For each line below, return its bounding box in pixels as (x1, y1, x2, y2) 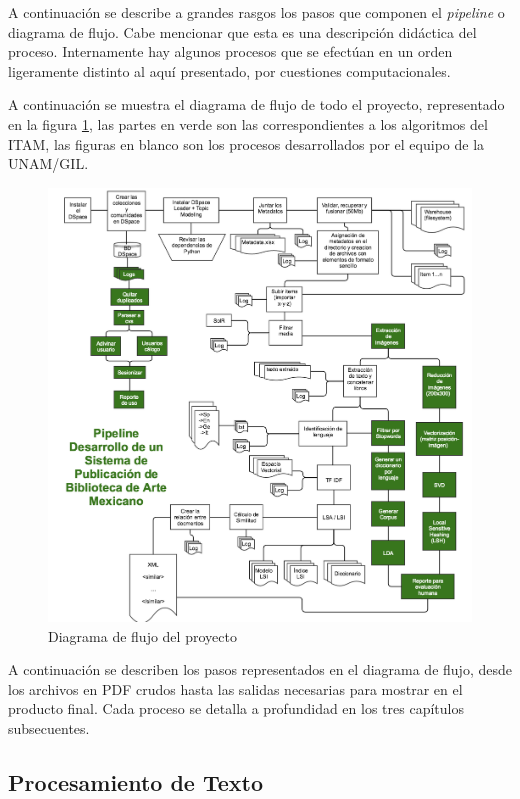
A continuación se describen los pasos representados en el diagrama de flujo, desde (8, 659, 512, 680)
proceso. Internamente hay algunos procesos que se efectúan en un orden (8, 41, 453, 62)
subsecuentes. (8, 717, 90, 738)
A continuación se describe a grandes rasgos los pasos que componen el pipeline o (8, 2, 505, 22)
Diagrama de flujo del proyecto (48, 625, 237, 646)
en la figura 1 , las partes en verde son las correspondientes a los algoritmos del (8, 113, 488, 134)
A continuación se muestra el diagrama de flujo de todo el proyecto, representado (8, 94, 505, 115)
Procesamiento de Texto (8, 766, 264, 797)
